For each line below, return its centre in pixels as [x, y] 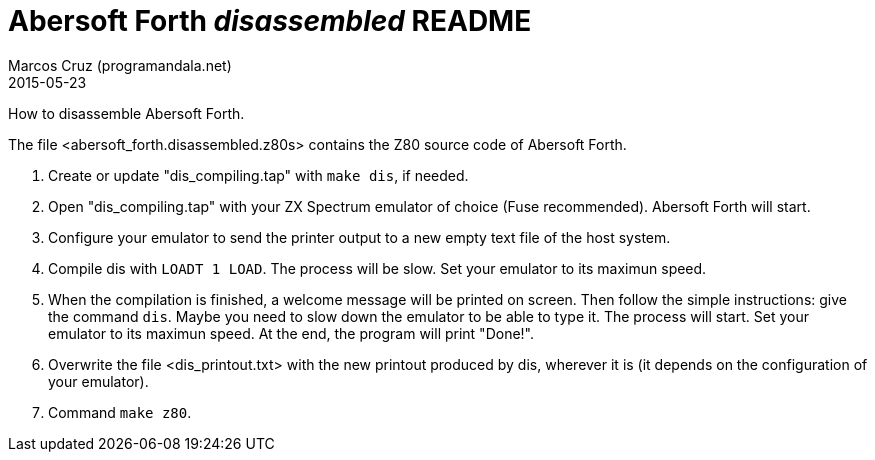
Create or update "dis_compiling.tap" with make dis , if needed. [258, 175]
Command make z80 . [120, 412]
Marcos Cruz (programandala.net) [120, 65]
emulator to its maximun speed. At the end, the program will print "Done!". [291, 333]
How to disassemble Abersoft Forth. [126, 113]
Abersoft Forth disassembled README [270, 21]
